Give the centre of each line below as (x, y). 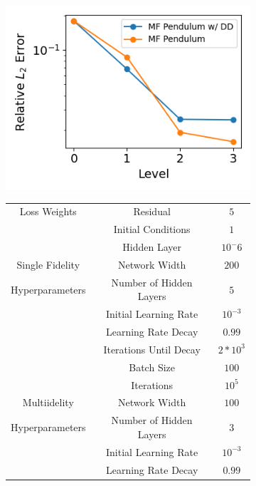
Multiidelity (48, 402)
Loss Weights (48, 211)
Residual (152, 211)
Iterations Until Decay (152, 349)
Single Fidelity (48, 264)
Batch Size (152, 367)
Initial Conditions (152, 229)
